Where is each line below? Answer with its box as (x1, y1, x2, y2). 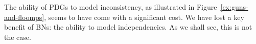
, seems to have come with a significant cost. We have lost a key (44, 11, 244, 22)
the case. (4, 31, 31, 42)
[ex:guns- (220, 2, 248, 12)
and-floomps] (4, 11, 44, 22)
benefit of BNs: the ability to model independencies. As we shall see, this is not (4, 21, 252, 32)
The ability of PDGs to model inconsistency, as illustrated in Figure (4, 2, 217, 12)
